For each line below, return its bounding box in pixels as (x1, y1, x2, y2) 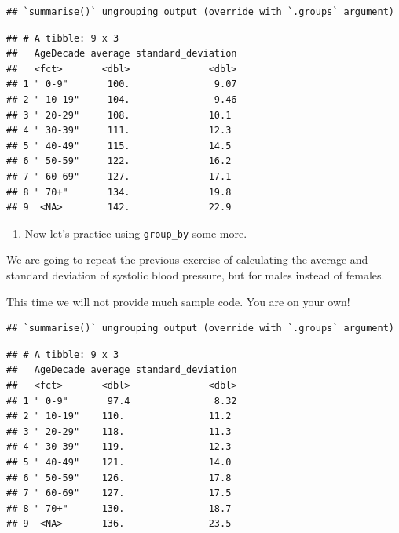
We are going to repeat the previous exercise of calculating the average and (6, 251, 368, 268)
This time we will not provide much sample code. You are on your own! (6, 293, 350, 309)
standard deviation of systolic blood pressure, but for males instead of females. (6, 266, 385, 283)
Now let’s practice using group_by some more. (24, 225, 247, 241)
